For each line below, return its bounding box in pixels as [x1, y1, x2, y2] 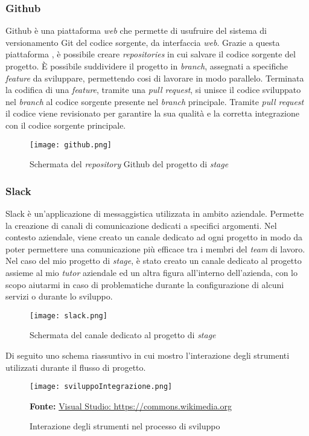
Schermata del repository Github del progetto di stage [30, 158, 229, 170]
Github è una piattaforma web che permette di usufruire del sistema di [5, 24, 267, 37]
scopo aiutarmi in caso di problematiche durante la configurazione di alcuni [5, 278, 284, 290]
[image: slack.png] [30, 311, 107, 320]
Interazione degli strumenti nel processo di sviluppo [30, 420, 220, 432]
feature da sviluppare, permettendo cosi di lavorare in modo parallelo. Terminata [5, 71, 304, 84]
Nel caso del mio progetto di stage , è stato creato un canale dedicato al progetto [5, 254, 302, 267]
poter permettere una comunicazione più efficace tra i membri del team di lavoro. [5, 242, 305, 255]
